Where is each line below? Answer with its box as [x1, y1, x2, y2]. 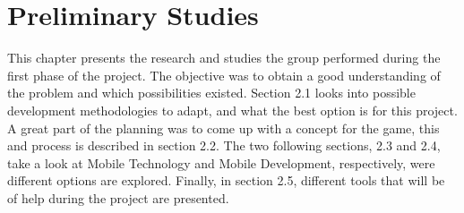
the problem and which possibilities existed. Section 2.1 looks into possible [7, 83, 416, 102]
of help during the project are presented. [7, 188, 229, 207]
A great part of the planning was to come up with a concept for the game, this [7, 118, 440, 137]
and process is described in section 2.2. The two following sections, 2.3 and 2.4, [7, 136, 441, 155]
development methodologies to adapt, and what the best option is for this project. [7, 100, 458, 119]
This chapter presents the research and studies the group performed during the [7, 48, 441, 67]
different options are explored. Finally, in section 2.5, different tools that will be [7, 171, 445, 190]
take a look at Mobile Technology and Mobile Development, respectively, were [7, 153, 435, 172]
